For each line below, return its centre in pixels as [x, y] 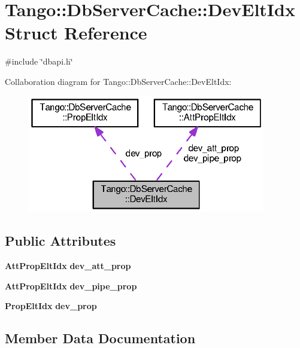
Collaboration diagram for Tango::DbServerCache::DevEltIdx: [118, 81]
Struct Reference [76, 33]
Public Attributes [60, 241]
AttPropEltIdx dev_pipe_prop [71, 286]
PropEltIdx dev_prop [51, 306]
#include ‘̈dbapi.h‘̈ [39, 61]
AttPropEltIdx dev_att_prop [68, 266]
